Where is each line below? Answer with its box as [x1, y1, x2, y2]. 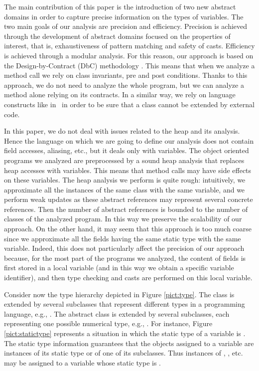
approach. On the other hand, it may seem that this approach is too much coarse [4, 223, 252, 234]
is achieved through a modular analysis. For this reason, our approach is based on [4, 50, 254, 60]
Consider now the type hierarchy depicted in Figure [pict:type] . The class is [4, 289, 235, 299]
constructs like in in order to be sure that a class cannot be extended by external [4, 99, 255, 109]
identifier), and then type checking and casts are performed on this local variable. [4, 272, 253, 283]
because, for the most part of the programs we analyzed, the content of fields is [4, 252, 246, 263]
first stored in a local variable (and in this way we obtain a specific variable [4, 262, 234, 273]
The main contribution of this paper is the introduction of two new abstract [4, 1, 236, 11]
